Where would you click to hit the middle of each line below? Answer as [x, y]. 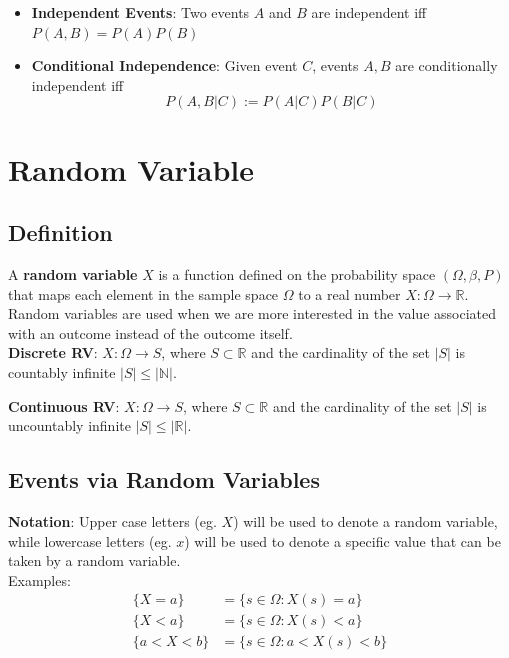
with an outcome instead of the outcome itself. [150, 332]
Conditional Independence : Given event [164, 65]
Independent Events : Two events [140, 12]
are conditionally [446, 65]
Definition [60, 232]
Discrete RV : [53, 352]
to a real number [349, 293]
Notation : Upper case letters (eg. [112, 520]
